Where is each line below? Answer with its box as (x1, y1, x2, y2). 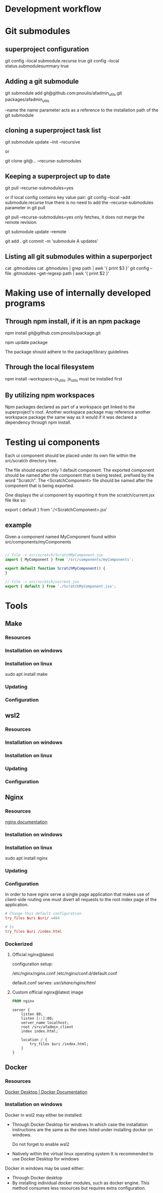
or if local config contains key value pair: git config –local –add (5, 195, 130, 200)
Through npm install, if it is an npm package (5, 317, 141, 325)
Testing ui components (5, 436, 100, 448)
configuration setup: (12, 961, 53, 967)
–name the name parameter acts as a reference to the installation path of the (5, 107, 159, 113)
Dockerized (5, 940, 33, 947)
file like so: (5, 497, 27, 503)
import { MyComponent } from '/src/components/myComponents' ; (5, 557, 134, 562)
